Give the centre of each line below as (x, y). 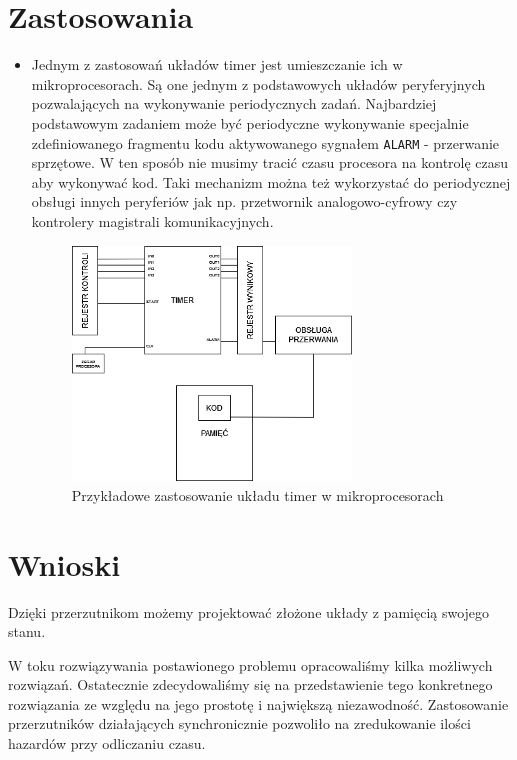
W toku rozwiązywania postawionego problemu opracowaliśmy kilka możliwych (250, 664)
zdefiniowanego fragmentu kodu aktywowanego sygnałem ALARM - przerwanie (265, 142)
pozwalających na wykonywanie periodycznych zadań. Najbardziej (234, 103)
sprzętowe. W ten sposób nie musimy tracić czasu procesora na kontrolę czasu (270, 162)
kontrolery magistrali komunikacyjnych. (152, 220)
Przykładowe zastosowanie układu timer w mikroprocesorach (257, 494)
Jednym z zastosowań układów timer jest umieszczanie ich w (217, 64)
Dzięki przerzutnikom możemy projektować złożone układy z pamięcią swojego (249, 611)
